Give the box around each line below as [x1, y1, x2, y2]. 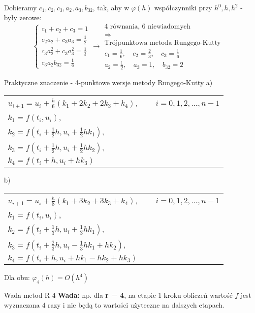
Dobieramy [4, 2, 37, 12]
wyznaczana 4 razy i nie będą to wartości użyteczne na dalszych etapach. [4, 299, 224, 310]
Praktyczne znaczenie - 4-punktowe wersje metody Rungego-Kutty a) [4, 77, 213, 88]
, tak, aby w [93, 2, 129, 12]
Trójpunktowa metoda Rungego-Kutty [104, 39, 221, 47]
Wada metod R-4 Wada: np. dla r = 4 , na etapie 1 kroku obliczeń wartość [4, 290, 233, 300]
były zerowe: [4, 12, 41, 22]
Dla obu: [4, 272, 30, 282]
